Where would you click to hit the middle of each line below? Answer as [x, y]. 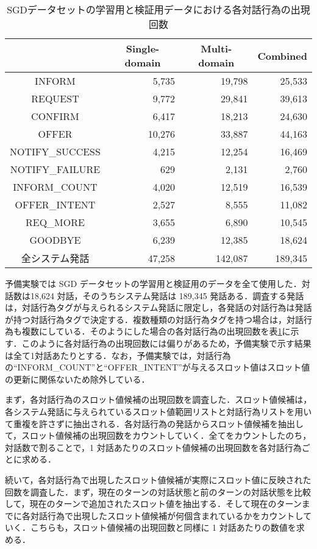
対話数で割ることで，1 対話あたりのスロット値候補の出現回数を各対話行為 [153, 447]
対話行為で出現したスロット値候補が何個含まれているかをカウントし [167, 515]
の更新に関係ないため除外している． [77, 379]
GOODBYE [55, 240]
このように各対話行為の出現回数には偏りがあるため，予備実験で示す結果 [166, 343]
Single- [143, 48]
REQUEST [55, 98]
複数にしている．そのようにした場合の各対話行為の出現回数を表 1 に [156, 331]
